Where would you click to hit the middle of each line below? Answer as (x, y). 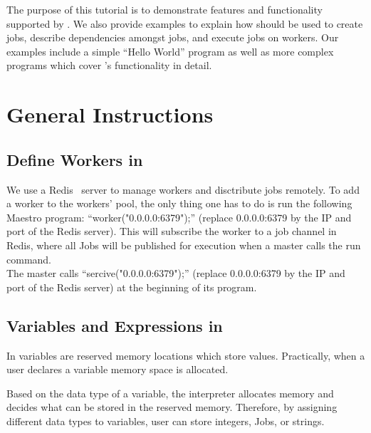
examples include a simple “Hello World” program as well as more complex (170, 51)
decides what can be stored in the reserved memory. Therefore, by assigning (172, 407)
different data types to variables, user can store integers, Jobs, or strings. (166, 421)
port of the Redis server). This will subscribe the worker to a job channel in (172, 231)
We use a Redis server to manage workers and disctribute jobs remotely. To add (183, 189)
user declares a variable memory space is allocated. (117, 369)
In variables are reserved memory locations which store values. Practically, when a (186, 355)
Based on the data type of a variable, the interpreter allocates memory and (170, 393)
